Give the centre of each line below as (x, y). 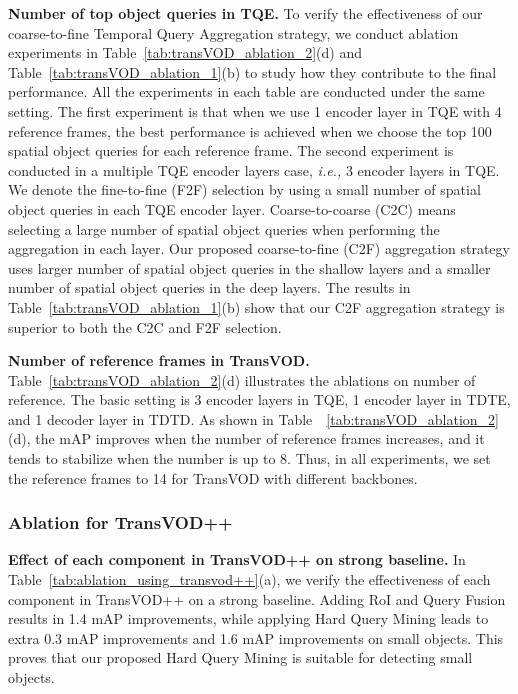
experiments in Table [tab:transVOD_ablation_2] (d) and (185, 52)
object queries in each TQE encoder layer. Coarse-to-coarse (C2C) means (232, 208)
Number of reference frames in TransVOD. (159, 360)
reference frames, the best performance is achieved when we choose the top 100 (250, 130)
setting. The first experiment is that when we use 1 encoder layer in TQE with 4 (255, 110)
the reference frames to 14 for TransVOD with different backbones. (213, 477)
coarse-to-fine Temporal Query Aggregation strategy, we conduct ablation (233, 32)
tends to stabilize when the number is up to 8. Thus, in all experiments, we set (249, 458)
